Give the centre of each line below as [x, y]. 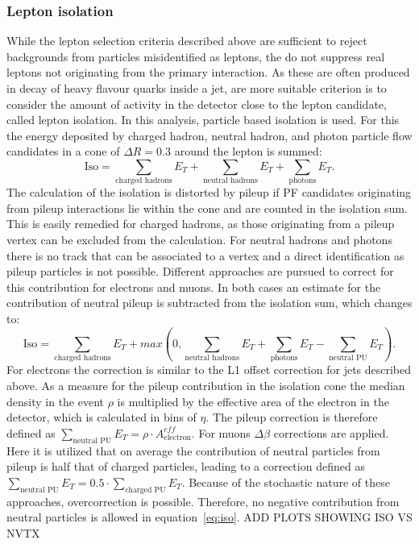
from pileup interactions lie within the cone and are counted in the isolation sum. [207, 208]
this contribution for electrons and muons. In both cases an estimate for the [194, 287]
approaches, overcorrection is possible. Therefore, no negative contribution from [203, 501]
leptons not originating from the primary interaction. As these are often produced [208, 72]
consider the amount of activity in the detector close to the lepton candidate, [197, 104]
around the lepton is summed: [248, 151]
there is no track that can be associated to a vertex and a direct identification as [205, 255]
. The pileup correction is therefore [292, 417]
